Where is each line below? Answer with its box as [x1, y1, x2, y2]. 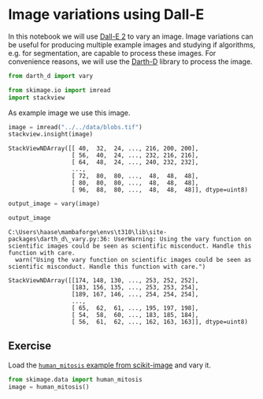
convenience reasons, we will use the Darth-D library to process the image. [8, 57, 254, 66]
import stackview [8, 93, 65, 102]
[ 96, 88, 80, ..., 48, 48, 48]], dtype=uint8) [71, 186, 248, 194]
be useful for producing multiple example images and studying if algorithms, [8, 39, 256, 49]
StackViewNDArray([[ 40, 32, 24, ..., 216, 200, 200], [8, 144, 199, 153]
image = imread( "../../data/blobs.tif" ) [8, 123, 143, 131]
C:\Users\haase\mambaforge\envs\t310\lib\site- [8, 229, 168, 237]
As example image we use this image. [8, 108, 131, 117]
